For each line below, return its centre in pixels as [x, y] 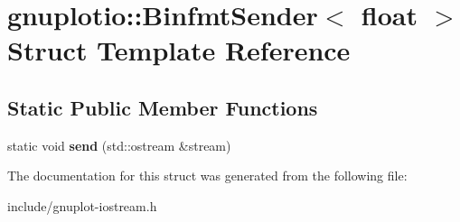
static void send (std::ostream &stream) [119, 145]
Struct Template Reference [179, 50]
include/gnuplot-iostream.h [82, 205]
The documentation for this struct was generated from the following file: [207, 176]
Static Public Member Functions [163, 107]
